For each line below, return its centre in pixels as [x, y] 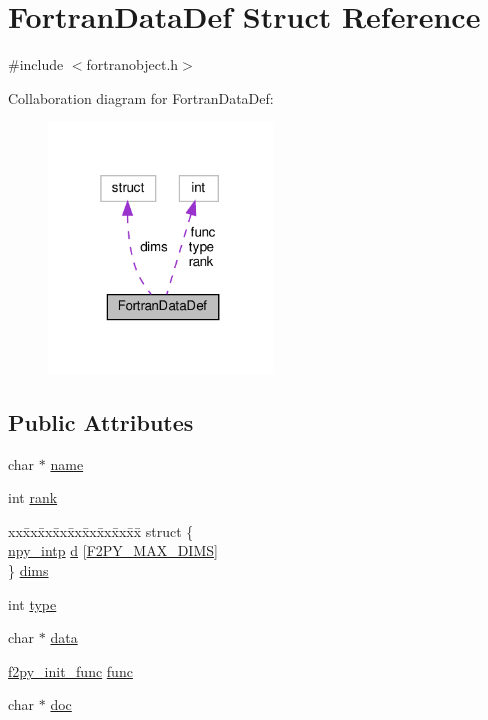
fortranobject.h [132, 64]
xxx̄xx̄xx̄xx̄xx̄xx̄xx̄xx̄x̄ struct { [101, 530]
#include [36, 64]
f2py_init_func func [70, 670]
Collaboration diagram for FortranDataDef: [141, 97]
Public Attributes [101, 421]
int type [32, 603]
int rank [33, 497]
